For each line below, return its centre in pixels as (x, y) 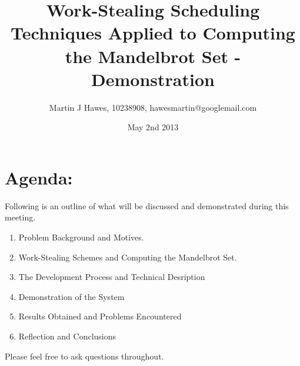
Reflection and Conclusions (67, 336)
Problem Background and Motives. (81, 237)
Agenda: (39, 177)
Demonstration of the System (71, 296)
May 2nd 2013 (153, 127)
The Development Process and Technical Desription (112, 277)
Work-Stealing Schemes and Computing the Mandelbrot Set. (128, 257)
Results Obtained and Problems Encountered (100, 316)
